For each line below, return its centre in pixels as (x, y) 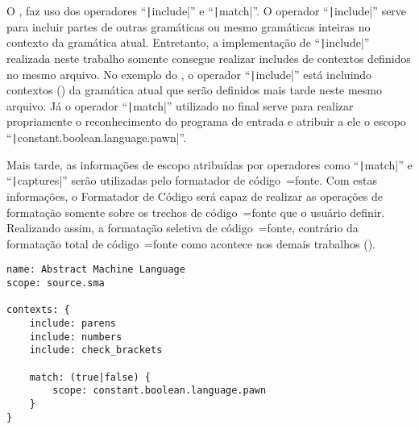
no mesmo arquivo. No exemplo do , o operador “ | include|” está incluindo (189, 74)
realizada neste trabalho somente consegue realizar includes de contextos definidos (209, 58)
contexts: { (38, 310)
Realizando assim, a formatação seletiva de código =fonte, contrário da (183, 228)
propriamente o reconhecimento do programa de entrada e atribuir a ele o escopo (206, 121)
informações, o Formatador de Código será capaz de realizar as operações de (195, 196)
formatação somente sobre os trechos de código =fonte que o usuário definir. (196, 212)
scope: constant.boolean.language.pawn (160, 391)
